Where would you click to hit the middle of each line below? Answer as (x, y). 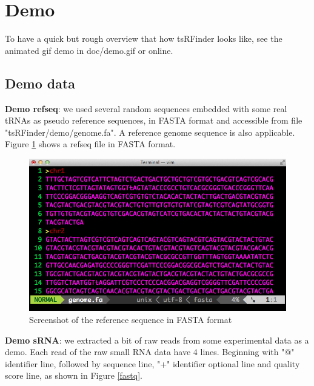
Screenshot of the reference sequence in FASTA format (131, 320)
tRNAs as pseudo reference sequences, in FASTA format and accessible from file (154, 120)
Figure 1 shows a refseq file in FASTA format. (90, 144)
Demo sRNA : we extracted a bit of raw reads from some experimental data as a (157, 340)
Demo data (40, 83)
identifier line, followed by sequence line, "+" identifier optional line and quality (152, 363)
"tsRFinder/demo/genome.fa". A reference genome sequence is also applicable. (150, 132)
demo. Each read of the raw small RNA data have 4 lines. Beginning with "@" (150, 352)
